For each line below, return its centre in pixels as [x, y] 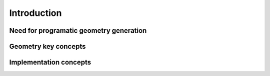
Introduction [35, 13]
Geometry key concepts [47, 46]
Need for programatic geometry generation [78, 31]
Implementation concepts [50, 62]
